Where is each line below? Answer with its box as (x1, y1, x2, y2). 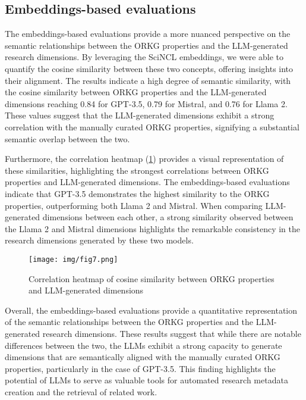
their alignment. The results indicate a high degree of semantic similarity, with (5, 74, 291, 86)
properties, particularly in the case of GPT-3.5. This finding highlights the (5, 362, 276, 374)
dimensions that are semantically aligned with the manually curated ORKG (5, 351, 280, 363)
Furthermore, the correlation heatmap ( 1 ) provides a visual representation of (5, 152, 284, 165)
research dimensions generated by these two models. (5, 234, 194, 246)
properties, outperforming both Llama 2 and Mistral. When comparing (5, 199, 263, 211)
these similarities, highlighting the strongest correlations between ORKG (5, 164, 269, 176)
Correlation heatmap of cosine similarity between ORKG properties (29, 272, 275, 285)
